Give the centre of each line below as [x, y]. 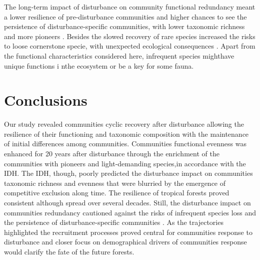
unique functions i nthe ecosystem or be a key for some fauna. [99, 65]
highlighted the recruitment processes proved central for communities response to [128, 232]
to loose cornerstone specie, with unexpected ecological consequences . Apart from [130, 46]
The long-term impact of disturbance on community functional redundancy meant [130, 7]
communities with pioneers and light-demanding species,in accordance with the [125, 163]
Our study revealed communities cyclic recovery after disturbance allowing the [124, 124]
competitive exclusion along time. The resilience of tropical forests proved [117, 193]
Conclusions [46, 100]
